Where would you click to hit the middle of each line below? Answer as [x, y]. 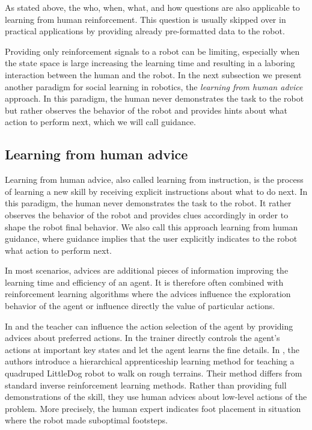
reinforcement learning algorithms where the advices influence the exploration [148, 294]
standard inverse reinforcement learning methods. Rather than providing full [146, 385]
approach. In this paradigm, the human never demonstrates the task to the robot [154, 98]
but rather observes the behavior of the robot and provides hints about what [146, 110]
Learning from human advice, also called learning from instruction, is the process [154, 180]
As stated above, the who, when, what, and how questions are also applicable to [152, 7]
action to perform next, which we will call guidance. [100, 122]
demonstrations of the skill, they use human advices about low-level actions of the [156, 397]
